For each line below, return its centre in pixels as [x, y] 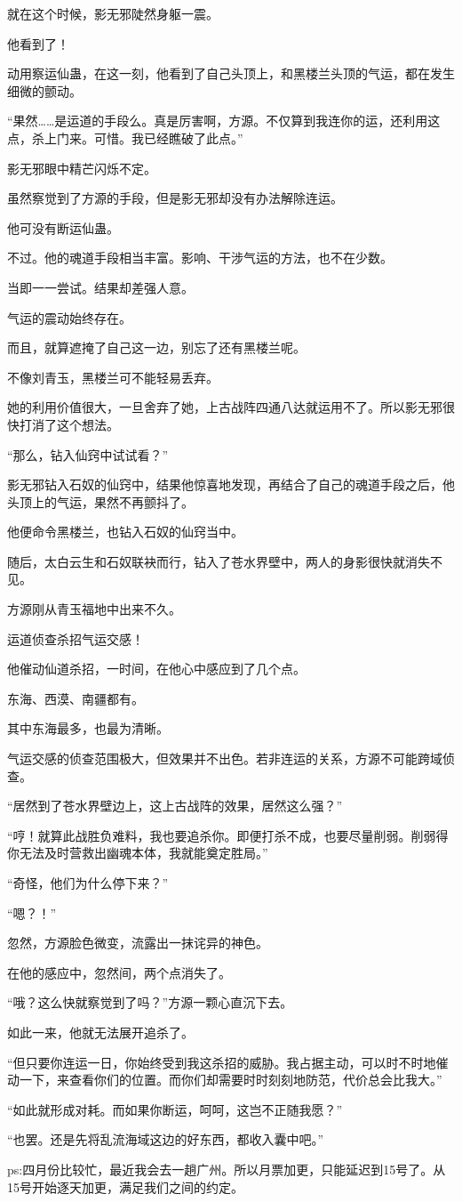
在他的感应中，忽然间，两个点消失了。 [119, 972]
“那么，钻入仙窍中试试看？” [88, 454]
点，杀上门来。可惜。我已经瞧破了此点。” [125, 137]
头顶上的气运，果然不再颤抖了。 [100, 501]
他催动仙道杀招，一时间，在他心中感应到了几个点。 [156, 669]
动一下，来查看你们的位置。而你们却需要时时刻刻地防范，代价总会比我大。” [225, 1080]
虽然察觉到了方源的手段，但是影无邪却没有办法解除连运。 [175, 198]
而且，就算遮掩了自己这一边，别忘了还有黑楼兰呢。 [156, 347]
